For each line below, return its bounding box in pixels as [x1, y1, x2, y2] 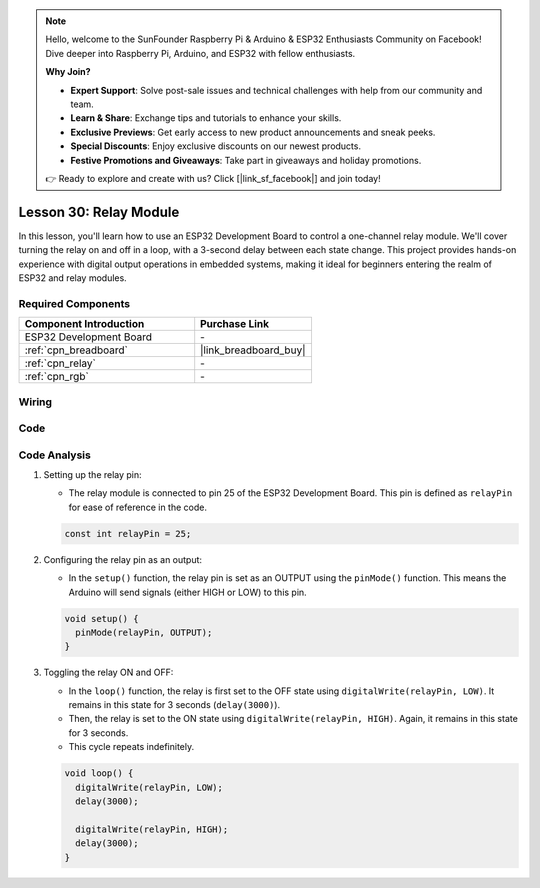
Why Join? [45, 66, 91, 78]
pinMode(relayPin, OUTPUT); [75, 626, 213, 638]
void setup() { [64, 613, 139, 624]
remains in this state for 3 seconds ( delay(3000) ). [68, 699, 280, 711]
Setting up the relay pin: [43, 469, 142, 480]
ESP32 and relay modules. [18, 271, 127, 284]
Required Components [18, 296, 130, 310]
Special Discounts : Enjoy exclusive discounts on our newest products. [70, 140, 362, 152]
